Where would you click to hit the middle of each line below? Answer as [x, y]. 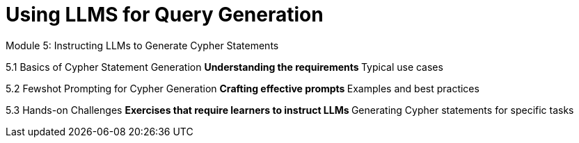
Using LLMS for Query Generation [165, 15]
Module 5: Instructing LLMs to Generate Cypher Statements [142, 45]
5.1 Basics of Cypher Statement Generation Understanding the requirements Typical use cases [224, 67]
